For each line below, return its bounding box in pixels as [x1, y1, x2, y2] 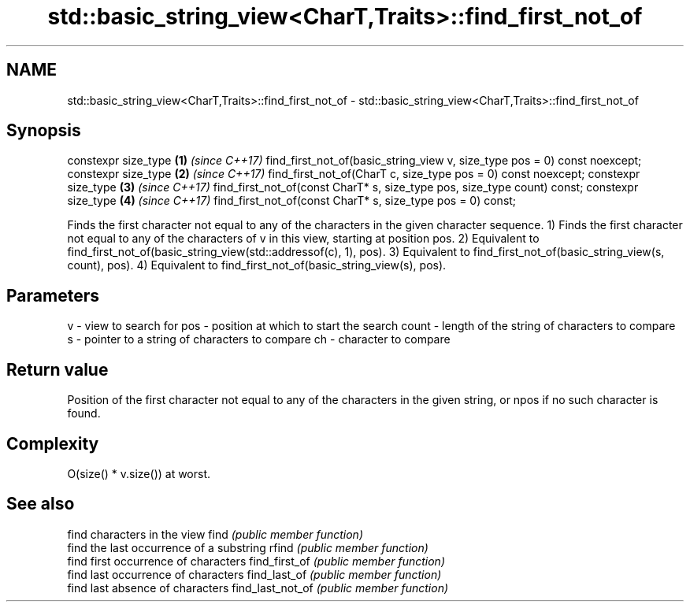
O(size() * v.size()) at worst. [67, 466, 211, 480]
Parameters [6, 285, 99, 306]
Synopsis [6, 120, 81, 141]
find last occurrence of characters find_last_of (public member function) [67, 567, 442, 581]
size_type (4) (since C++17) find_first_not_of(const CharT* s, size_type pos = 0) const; [67, 194, 517, 208]
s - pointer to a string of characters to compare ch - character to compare [67, 332, 451, 347]
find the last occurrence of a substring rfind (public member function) [67, 540, 428, 554]
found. [67, 406, 101, 421]
